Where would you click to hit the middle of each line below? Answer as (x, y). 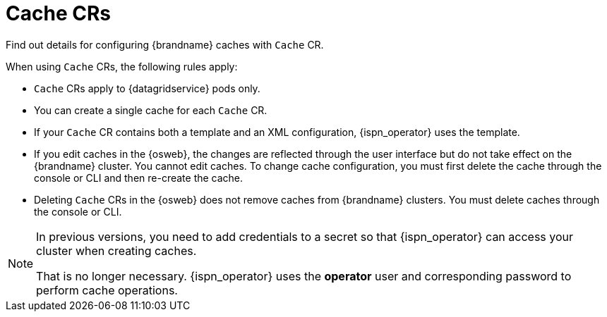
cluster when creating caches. (116, 250)
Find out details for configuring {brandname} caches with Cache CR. (165, 44)
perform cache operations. (107, 290)
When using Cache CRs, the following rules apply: (122, 66)
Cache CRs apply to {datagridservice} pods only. (147, 88)
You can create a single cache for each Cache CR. (151, 110)
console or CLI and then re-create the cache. (139, 178)
